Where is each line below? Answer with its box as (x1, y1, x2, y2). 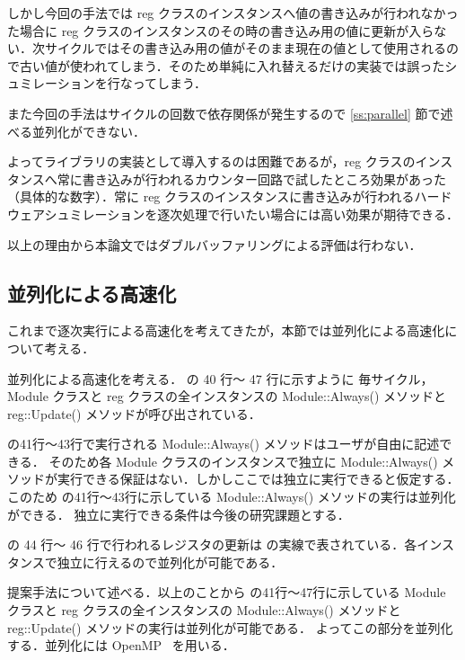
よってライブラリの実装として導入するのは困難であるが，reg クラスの (7, 152, 416, 171)
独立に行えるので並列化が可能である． (57, 552, 284, 571)
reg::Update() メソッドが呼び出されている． (7, 404, 261, 423)
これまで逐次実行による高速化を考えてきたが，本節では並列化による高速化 (7, 321, 445, 340)
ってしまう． (132, 74, 206, 93)
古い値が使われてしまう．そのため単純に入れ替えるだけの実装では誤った (19, 56, 445, 75)
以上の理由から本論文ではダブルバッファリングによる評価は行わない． (7, 235, 422, 254)
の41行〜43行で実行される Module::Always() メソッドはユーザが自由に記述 (7, 434, 440, 453)
